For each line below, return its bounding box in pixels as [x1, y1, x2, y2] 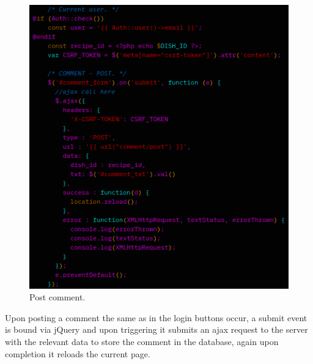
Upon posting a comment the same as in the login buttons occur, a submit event [5, 311, 307, 324]
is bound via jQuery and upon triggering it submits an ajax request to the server [5, 323, 308, 336]
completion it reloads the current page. [5, 347, 150, 360]
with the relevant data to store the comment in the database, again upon [5, 335, 279, 347]
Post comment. [29, 291, 86, 303]
